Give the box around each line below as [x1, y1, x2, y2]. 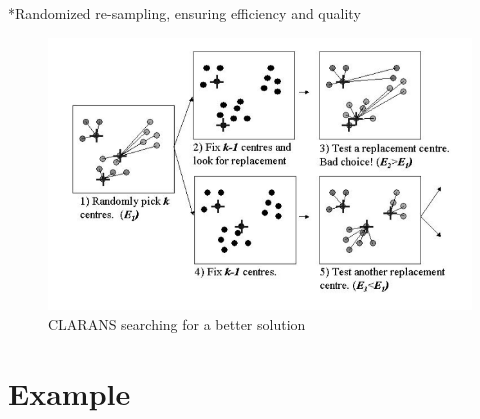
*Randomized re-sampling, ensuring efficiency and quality [8, 3, 361, 23]
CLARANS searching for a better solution [48, 313, 306, 334]
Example [8, 372, 131, 413]
